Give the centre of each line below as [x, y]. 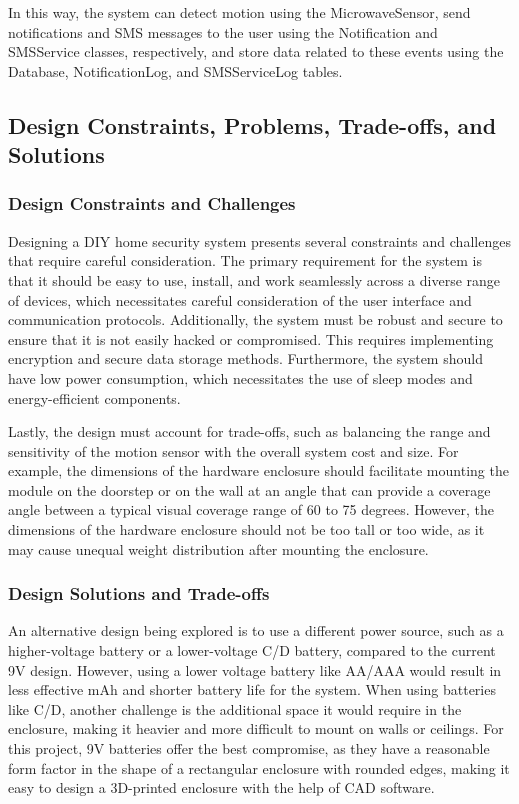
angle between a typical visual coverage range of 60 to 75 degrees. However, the [251, 509]
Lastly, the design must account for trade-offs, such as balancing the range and [249, 431]
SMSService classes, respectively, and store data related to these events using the [256, 51]
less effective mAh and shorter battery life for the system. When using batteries [252, 689]
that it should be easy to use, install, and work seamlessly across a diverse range [254, 279]
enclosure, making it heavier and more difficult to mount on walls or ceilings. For [256, 728]
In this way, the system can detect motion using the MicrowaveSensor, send [239, 12]
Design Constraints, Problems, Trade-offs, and [252, 124]
